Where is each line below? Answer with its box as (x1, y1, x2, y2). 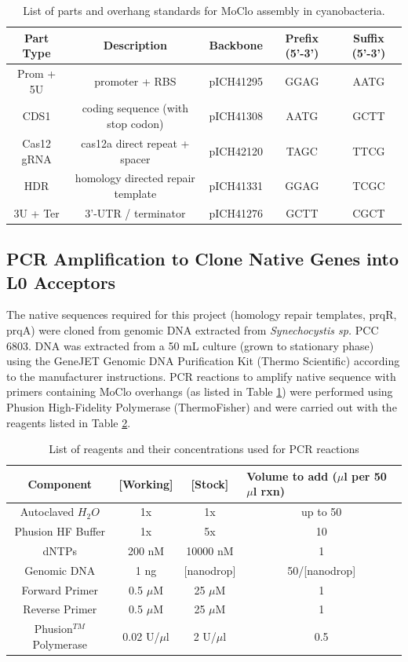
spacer (120, 150, 151, 166)
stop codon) (107, 115, 164, 132)
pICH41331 (209, 177, 263, 194)
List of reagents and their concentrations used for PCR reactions (49, 441, 359, 457)
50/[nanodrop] (287, 561, 356, 578)
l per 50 (344, 467, 387, 484)
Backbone (209, 37, 263, 53)
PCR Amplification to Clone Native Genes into (6, 247, 399, 271)
